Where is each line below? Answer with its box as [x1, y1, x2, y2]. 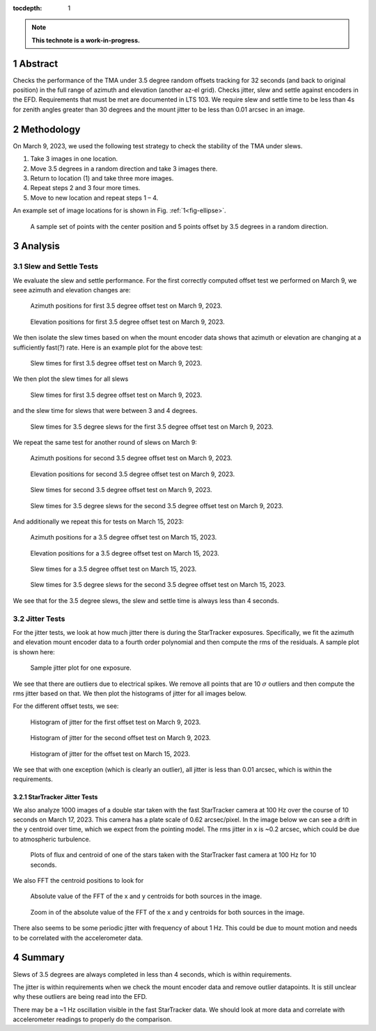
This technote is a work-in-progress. [31, 36, 141, 45]
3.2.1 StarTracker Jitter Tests [13, 793, 98, 801]
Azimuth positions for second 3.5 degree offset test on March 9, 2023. [30, 454, 233, 462]
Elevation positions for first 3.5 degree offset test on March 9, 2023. [30, 317, 226, 326]
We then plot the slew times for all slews [13, 375, 129, 383]
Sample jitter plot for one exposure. [30, 663, 132, 672]
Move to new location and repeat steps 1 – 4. [30, 194, 159, 202]
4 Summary [13, 952, 65, 963]
